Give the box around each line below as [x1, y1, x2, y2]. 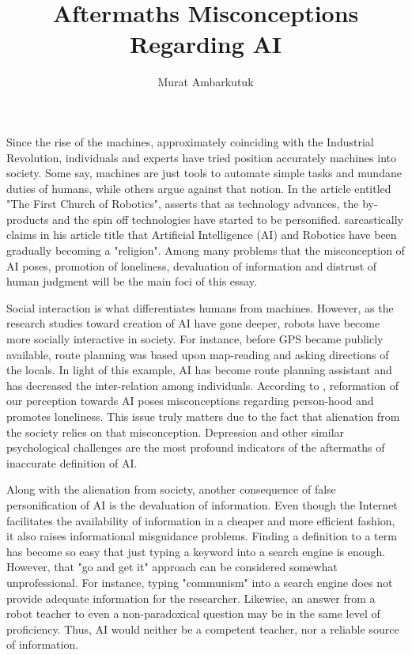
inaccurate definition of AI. [6, 454, 138, 471]
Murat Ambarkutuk [157, 74, 254, 90]
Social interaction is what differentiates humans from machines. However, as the [6, 299, 394, 316]
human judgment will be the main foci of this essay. [6, 273, 257, 290]
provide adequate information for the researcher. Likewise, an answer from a [6, 589, 376, 606]
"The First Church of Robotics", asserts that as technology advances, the [6, 195, 359, 212]
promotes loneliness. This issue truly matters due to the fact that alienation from [6, 408, 400, 424]
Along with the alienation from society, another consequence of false [6, 481, 336, 498]
